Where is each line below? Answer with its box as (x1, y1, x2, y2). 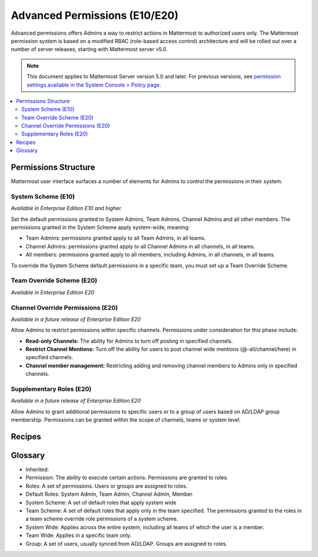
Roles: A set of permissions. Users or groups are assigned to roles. (25, 482, 188, 489)
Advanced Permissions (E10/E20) (11, 9, 179, 22)
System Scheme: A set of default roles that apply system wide (25, 499, 177, 506)
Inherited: (25, 466, 49, 473)
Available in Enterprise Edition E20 (11, 289, 95, 296)
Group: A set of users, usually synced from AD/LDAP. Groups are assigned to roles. (25, 540, 228, 547)
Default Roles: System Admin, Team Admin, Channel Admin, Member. (25, 490, 194, 498)
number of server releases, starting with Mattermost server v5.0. (11, 46, 168, 53)
